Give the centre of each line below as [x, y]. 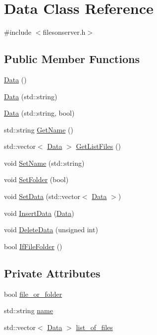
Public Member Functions [72, 59]
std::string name [28, 310]
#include [18, 32]
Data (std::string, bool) [39, 113]
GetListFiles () [98, 146]
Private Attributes [52, 273]
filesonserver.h [64, 32]
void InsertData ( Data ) [39, 213]
